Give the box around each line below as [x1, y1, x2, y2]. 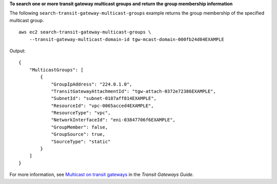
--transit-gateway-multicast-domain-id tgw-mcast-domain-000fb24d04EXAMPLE [29, 36, 224, 42]
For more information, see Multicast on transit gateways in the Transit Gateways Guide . [9, 172, 194, 178]
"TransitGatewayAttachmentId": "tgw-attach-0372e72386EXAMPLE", [51, 88, 216, 94]
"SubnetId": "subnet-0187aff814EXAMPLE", [51, 95, 156, 101]
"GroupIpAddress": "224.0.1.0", [51, 81, 133, 87]
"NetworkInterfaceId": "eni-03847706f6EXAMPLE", [51, 117, 175, 123]
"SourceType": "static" [51, 138, 111, 145]
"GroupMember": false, [51, 124, 108, 130]
